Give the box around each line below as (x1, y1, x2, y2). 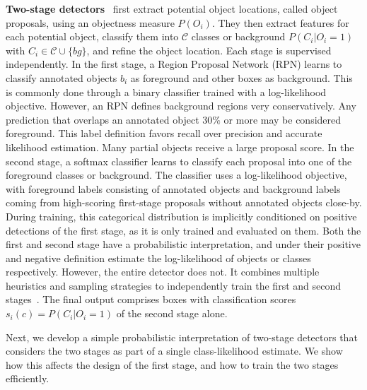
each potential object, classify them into (6, 29, 179, 44)
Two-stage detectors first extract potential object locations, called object (6, 1, 338, 16)
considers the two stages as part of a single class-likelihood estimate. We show (6, 343, 343, 358)
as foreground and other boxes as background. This (130, 70, 353, 85)
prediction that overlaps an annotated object (6, 112, 199, 126)
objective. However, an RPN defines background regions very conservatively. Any (6, 98, 356, 113)
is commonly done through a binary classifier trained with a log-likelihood (6, 84, 327, 99)
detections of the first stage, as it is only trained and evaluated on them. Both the (6, 223, 361, 237)
